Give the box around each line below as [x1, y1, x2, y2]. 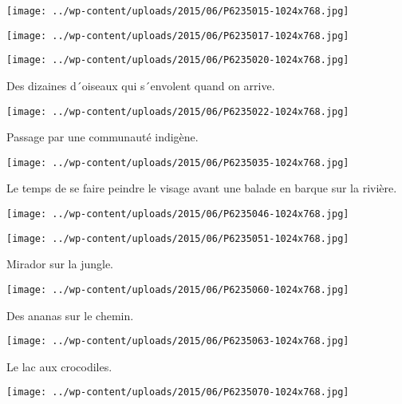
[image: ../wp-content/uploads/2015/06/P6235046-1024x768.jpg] [6, 208, 349, 220]
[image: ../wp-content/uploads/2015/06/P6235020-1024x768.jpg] [6, 54, 349, 66]
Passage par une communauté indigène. [6, 129, 199, 145]
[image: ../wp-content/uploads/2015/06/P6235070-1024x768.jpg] [6, 386, 349, 398]
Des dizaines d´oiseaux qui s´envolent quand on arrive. [6, 77, 275, 93]
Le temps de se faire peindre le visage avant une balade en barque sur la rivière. [6, 180, 397, 196]
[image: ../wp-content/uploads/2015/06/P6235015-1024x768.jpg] [6, 6, 349, 17]
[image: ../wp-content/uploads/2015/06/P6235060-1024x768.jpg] [6, 283, 349, 295]
